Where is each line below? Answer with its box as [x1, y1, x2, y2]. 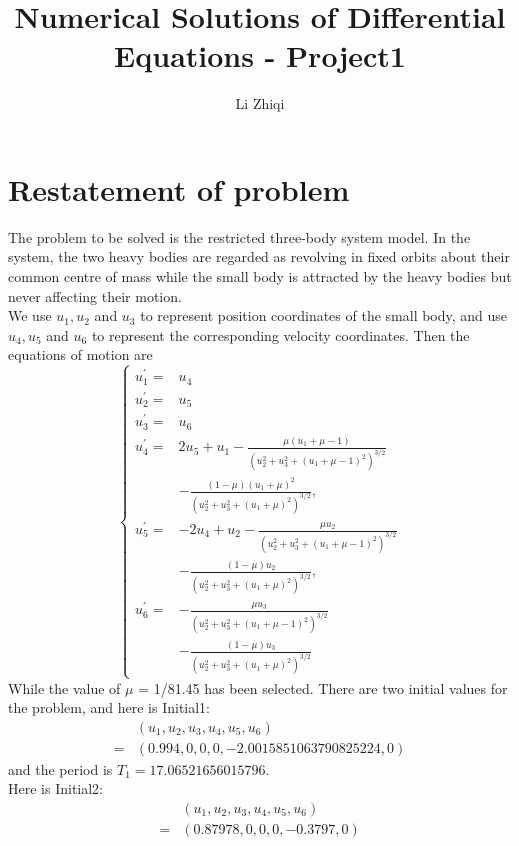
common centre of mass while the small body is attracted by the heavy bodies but [8, 266, 512, 287]
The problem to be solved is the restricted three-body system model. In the [8, 226, 471, 247]
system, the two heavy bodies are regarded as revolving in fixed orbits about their [8, 246, 510, 267]
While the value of [8, 677, 121, 698]
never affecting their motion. [8, 285, 182, 306]
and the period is [8, 758, 113, 779]
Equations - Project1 [114, 35, 406, 76]
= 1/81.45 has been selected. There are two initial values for [138, 677, 508, 698]
